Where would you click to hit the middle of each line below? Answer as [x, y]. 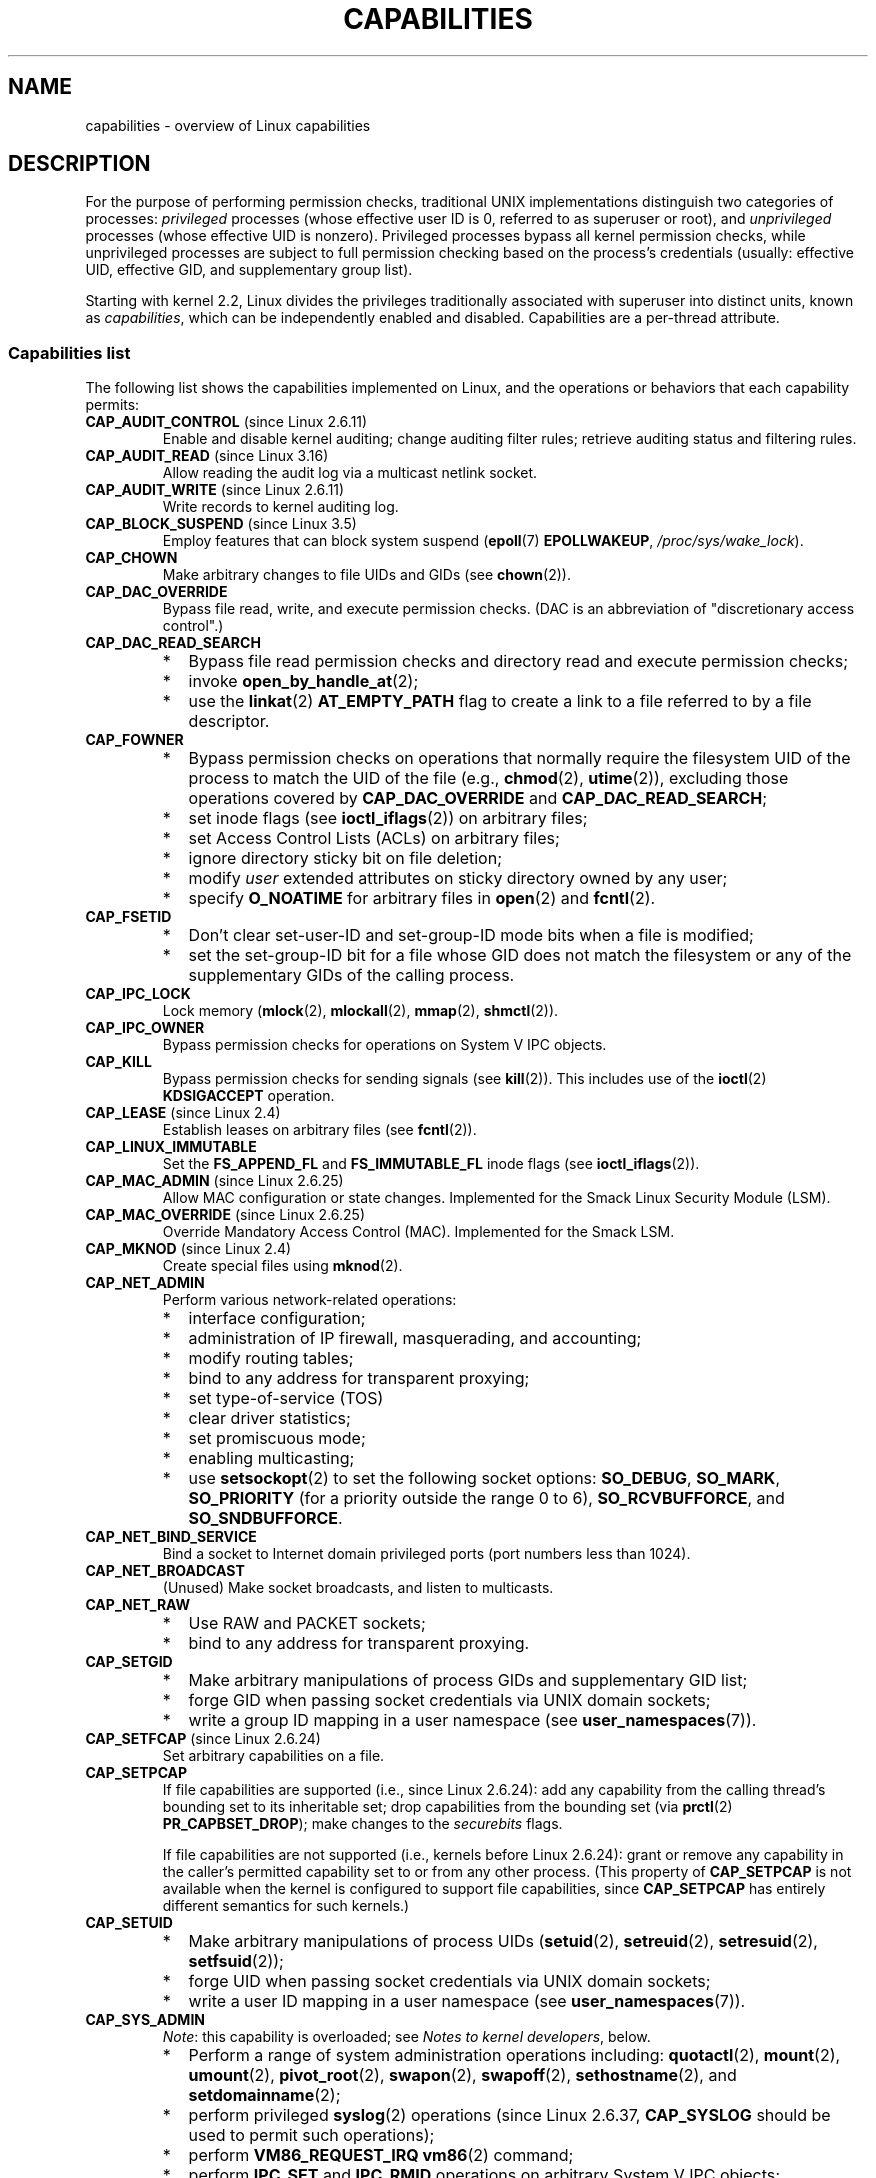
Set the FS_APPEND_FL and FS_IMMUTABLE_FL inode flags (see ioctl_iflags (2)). [431, 1164]
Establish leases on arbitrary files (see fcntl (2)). [319, 1130]
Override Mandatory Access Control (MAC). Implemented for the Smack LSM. [418, 1232]
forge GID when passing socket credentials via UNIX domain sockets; [449, 1700]
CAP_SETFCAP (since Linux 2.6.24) [203, 1739]
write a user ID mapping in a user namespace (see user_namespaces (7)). [467, 2001]
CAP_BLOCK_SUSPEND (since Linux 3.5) [221, 524]
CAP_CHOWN [131, 558]
